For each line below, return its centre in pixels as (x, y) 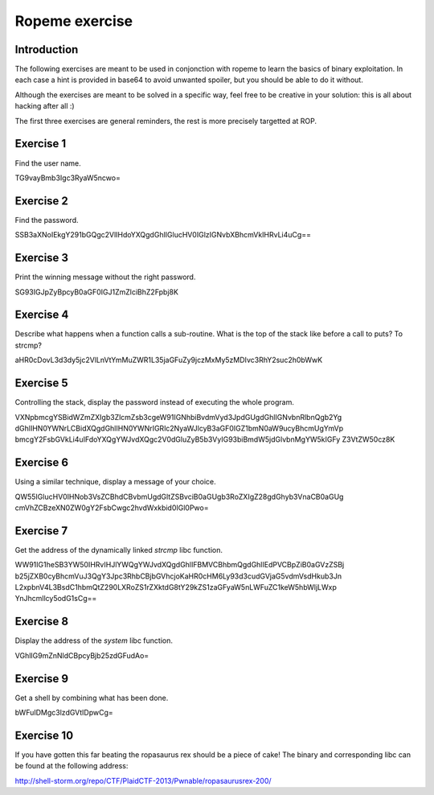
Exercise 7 (41, 531)
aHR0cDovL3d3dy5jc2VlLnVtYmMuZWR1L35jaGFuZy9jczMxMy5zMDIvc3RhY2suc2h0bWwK (169, 360)
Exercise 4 (42, 315)
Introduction (47, 49)
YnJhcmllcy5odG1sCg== (56, 599)
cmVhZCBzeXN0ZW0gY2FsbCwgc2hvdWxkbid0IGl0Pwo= (112, 508)
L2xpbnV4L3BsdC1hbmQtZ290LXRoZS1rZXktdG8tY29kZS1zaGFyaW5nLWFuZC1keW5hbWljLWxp (176, 587)
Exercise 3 (41, 258)
